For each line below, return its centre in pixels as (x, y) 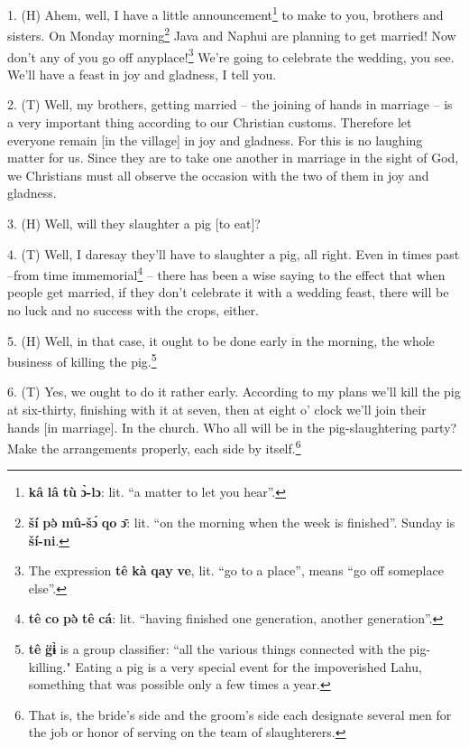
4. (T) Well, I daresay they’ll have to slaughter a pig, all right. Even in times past (234, 253)
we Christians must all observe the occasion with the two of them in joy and (218, 175)
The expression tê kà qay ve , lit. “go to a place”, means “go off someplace (236, 570)
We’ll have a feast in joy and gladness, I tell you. (142, 74)
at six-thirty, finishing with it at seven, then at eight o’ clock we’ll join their (217, 409)
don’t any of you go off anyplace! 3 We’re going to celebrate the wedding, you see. (231, 55)
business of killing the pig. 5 (82, 360)
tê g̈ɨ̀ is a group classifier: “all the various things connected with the (217, 648)
